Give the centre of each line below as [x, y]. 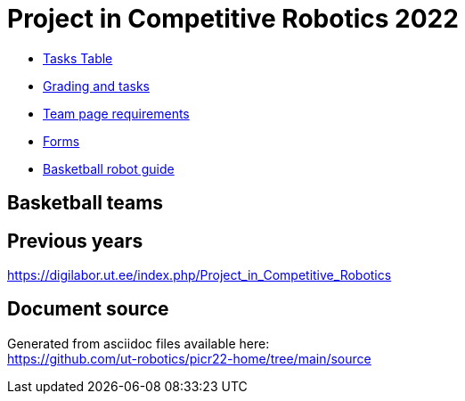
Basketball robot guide [109, 168]
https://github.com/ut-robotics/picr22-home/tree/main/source [189, 358]
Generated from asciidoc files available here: [139, 343]
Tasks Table [78, 58]
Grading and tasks [96, 86]
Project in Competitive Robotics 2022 [233, 19]
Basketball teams [86, 203]
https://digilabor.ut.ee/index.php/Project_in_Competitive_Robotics [200, 275]
